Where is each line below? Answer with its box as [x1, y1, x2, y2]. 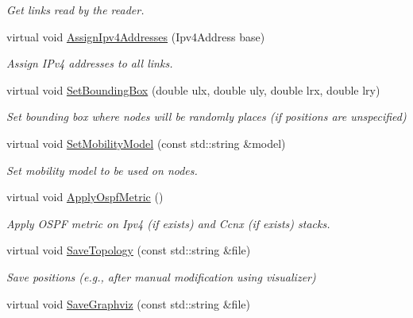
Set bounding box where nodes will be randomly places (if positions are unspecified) [6, 108, 407, 125]
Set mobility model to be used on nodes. [6, 161, 198, 178]
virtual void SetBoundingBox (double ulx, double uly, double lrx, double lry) [6, 81, 380, 98]
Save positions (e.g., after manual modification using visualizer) [6, 268, 316, 285]
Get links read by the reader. [6, 2, 145, 17]
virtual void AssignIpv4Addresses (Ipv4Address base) [6, 28, 265, 45]
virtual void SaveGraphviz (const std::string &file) [6, 295, 250, 312]
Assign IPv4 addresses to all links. [6, 55, 173, 72]
